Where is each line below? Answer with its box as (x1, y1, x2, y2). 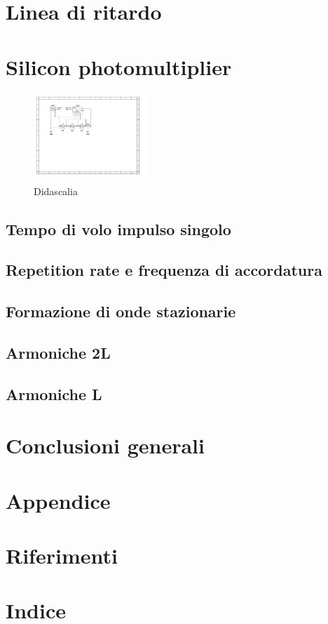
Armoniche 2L (6, 341, 111, 363)
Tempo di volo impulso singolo (6, 218, 231, 239)
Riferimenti (6, 540, 118, 569)
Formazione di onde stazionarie (6, 300, 236, 322)
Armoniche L (6, 383, 102, 404)
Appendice (6, 486, 111, 515)
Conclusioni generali (6, 431, 205, 460)
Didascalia (34, 183, 78, 198)
